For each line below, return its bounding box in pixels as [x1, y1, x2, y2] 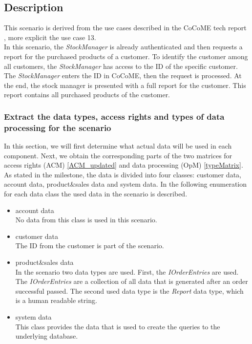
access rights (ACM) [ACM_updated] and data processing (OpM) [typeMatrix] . [4, 160, 243, 170]
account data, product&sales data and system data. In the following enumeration [4, 179, 247, 189]
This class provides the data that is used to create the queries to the [15, 321, 220, 331]
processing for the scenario [4, 121, 111, 133]
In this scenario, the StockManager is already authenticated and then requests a [4, 42, 243, 52]
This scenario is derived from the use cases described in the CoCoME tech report [4, 22, 247, 33]
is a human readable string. [15, 295, 97, 305]
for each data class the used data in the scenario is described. [4, 189, 188, 199]
